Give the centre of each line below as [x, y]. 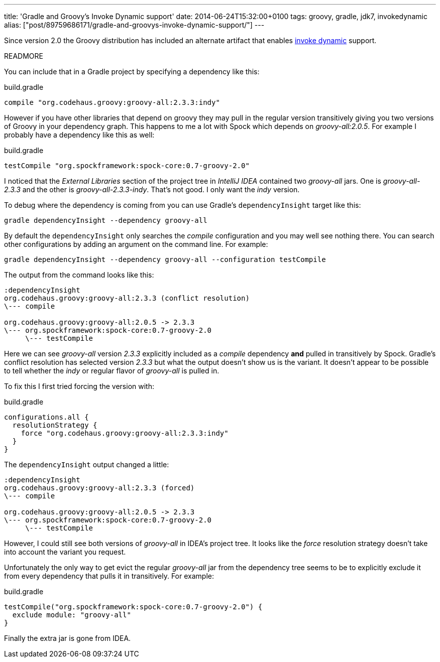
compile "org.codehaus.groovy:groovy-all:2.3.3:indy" [112, 102]
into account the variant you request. [65, 552]
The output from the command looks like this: [79, 275]
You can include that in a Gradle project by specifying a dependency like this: [132, 72]
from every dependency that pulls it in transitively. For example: [109, 576]
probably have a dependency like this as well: [79, 135]
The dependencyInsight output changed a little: [87, 465]
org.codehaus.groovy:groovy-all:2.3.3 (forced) [99, 488]
